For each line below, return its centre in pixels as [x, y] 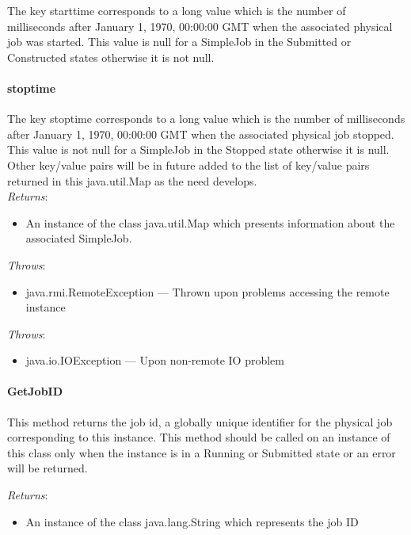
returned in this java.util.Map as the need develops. [132, 180]
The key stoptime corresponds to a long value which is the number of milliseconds [206, 118]
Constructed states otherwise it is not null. [111, 57]
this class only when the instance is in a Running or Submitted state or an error [202, 452]
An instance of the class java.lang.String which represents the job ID [192, 521]
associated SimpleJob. [79, 238]
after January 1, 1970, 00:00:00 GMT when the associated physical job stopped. [201, 134]
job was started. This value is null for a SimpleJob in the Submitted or [179, 42]
